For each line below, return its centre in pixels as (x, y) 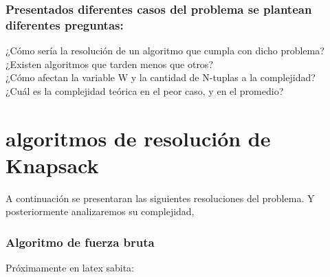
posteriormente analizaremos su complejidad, (100, 211)
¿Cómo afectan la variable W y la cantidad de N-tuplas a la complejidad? (161, 77)
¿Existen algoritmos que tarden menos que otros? (109, 64)
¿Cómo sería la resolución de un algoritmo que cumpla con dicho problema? (165, 51)
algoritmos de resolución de (138, 138)
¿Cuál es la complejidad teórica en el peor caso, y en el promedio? (145, 90)
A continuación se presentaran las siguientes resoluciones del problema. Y (160, 198)
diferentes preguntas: (65, 24)
